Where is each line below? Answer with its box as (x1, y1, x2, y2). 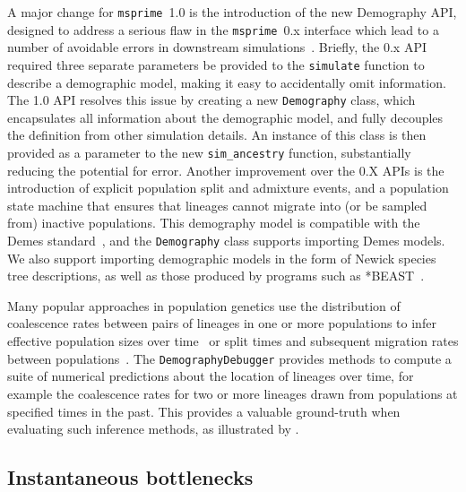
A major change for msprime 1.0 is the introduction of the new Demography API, (7, 3, 457, 21)
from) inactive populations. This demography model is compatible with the (7, 213, 420, 232)
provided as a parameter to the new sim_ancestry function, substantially (7, 143, 411, 161)
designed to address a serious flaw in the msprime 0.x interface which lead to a (7, 20, 439, 39)
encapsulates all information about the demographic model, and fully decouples (7, 108, 444, 126)
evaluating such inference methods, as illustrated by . (7, 419, 299, 438)
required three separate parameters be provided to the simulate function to (7, 55, 425, 73)
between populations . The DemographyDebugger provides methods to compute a (7, 349, 452, 367)
